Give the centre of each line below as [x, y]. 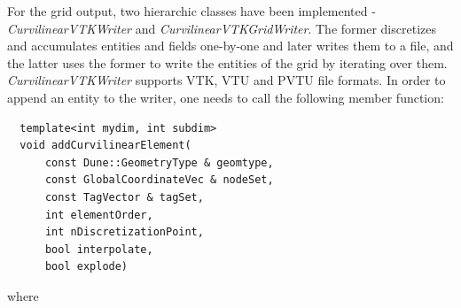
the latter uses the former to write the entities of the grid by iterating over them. [227, 62]
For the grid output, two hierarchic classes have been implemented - [191, 11]
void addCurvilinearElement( [105, 146]
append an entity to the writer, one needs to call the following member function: [226, 97]
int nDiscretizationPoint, [124, 232]
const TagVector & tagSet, [124, 197]
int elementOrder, [99, 215]
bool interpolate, [99, 249]
